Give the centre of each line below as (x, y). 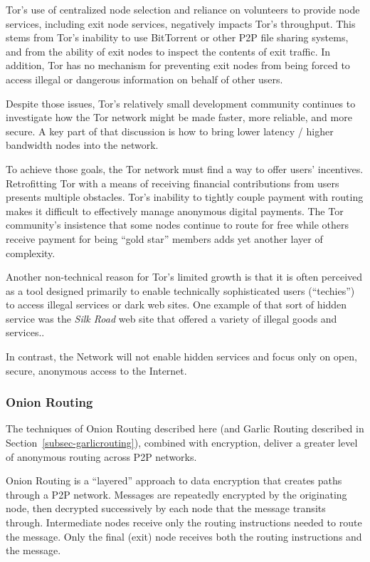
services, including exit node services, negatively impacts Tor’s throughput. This (181, 23)
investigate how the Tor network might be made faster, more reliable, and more (179, 117)
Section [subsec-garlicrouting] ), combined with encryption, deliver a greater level (182, 443)
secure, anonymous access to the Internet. (96, 370)
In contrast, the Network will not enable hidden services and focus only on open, (181, 357)
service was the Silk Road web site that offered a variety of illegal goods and (171, 318)
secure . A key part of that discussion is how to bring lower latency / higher (170, 131)
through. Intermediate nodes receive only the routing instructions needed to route (184, 522)
